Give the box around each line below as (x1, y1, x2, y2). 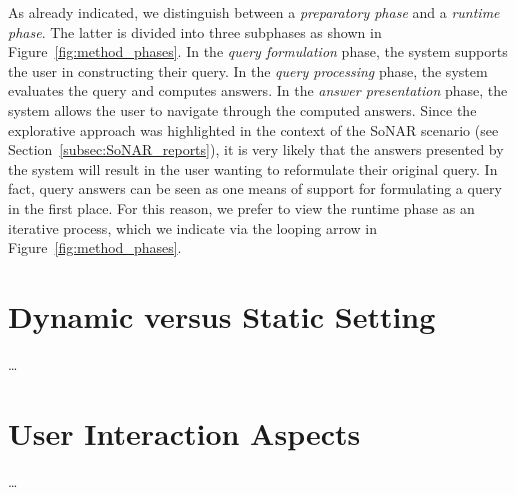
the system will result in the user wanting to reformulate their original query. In (8, 158, 498, 179)
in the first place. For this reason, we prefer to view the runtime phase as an (8, 197, 475, 218)
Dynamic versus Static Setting (8, 295, 436, 336)
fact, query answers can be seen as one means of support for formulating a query (8, 178, 502, 199)
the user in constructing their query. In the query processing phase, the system (8, 60, 488, 81)
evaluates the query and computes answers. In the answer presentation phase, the (8, 80, 508, 101)
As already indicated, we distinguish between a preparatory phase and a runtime (8, 2, 500, 22)
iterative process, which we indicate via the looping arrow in (8, 217, 377, 238)
